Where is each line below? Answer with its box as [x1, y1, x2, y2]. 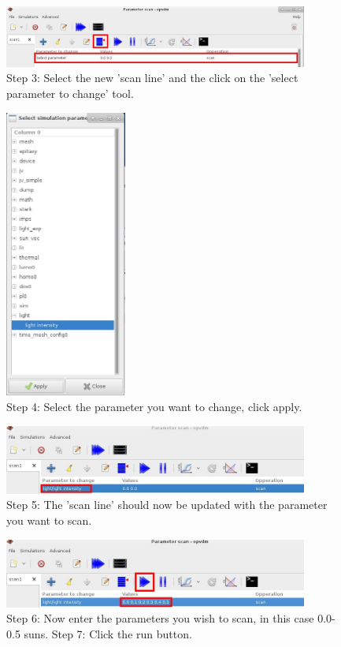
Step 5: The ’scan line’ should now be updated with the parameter [6, 496, 328, 513]
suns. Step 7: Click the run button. [24, 625, 192, 641]
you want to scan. [6, 511, 92, 528]
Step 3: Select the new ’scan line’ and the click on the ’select [6, 69, 298, 86]
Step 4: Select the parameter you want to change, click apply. [6, 398, 302, 414]
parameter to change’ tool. [6, 84, 134, 101]
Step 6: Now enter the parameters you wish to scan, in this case [6, 610, 314, 626]
